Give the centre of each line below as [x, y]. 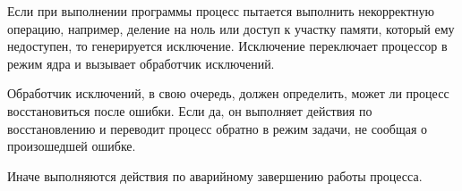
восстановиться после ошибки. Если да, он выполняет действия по [190, 110]
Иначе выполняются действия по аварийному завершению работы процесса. [215, 175]
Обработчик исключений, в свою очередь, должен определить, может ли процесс [228, 93]
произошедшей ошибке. [72, 146]
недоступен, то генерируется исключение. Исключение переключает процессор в [227, 46]
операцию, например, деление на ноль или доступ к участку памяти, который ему [231, 28]
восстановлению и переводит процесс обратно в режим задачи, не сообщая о [218, 128]
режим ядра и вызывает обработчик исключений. [141, 63]
